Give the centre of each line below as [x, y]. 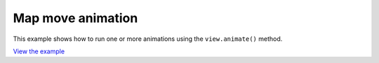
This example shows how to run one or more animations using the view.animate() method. [148, 39]
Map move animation [75, 18]
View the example [39, 51]
